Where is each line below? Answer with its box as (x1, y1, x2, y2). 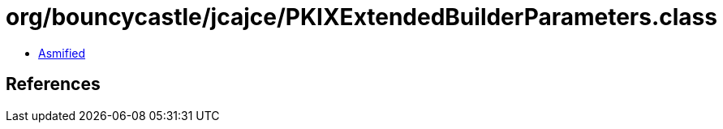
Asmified (38, 45, 86, 60)
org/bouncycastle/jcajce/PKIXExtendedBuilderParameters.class (6, 3, 717, 31)
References (6, 74, 101, 95)
